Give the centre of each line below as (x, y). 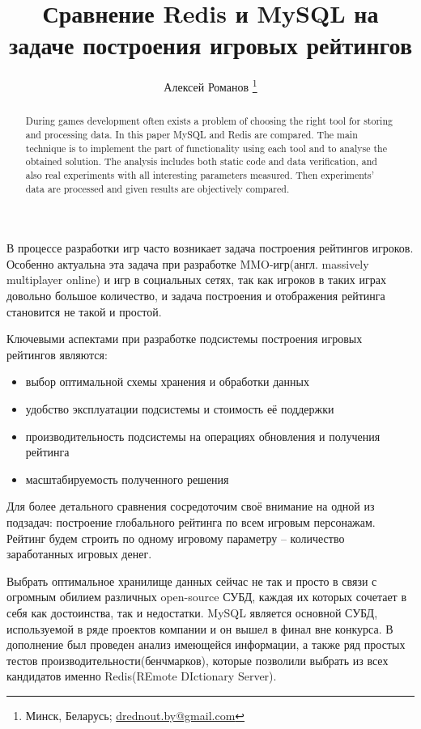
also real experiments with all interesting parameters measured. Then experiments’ (200, 174)
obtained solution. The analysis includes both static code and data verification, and (201, 161)
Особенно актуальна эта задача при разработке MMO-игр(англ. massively (188, 263)
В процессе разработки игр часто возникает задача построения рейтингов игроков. (210, 248)
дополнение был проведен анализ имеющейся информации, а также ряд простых (206, 644)
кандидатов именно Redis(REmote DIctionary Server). (142, 676)
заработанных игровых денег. (79, 554)
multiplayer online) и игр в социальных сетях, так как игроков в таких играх (196, 280)
